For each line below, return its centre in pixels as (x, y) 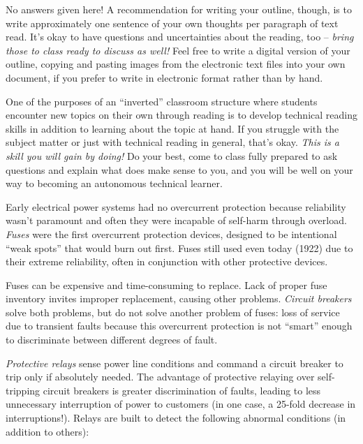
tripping (23, 390)
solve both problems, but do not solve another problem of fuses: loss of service (173, 312)
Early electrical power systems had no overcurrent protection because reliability (176, 206)
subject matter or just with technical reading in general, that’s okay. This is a (172, 142)
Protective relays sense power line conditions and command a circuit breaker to (175, 363)
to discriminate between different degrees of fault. (112, 340)
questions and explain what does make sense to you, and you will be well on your (179, 169)
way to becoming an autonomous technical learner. (114, 183)
